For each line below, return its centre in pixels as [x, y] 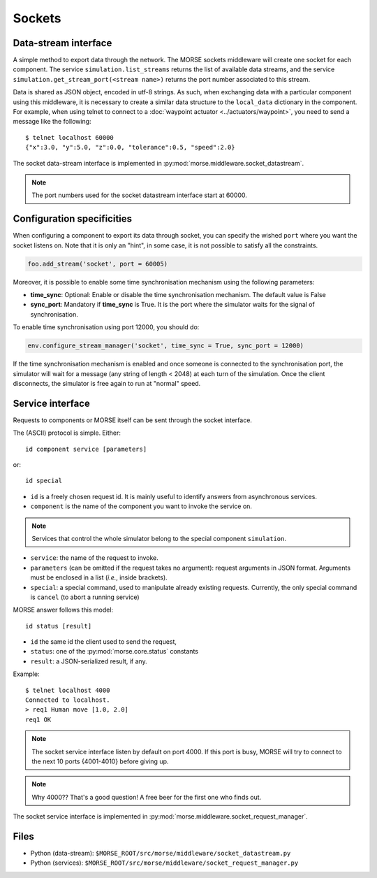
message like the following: [52, 122]
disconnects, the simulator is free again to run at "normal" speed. [107, 383]
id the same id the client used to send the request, [104, 642]
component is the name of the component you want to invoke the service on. [141, 506]
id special [44, 481]
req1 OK [38, 719]
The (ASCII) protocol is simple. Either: [67, 433]
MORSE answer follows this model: [63, 610]
